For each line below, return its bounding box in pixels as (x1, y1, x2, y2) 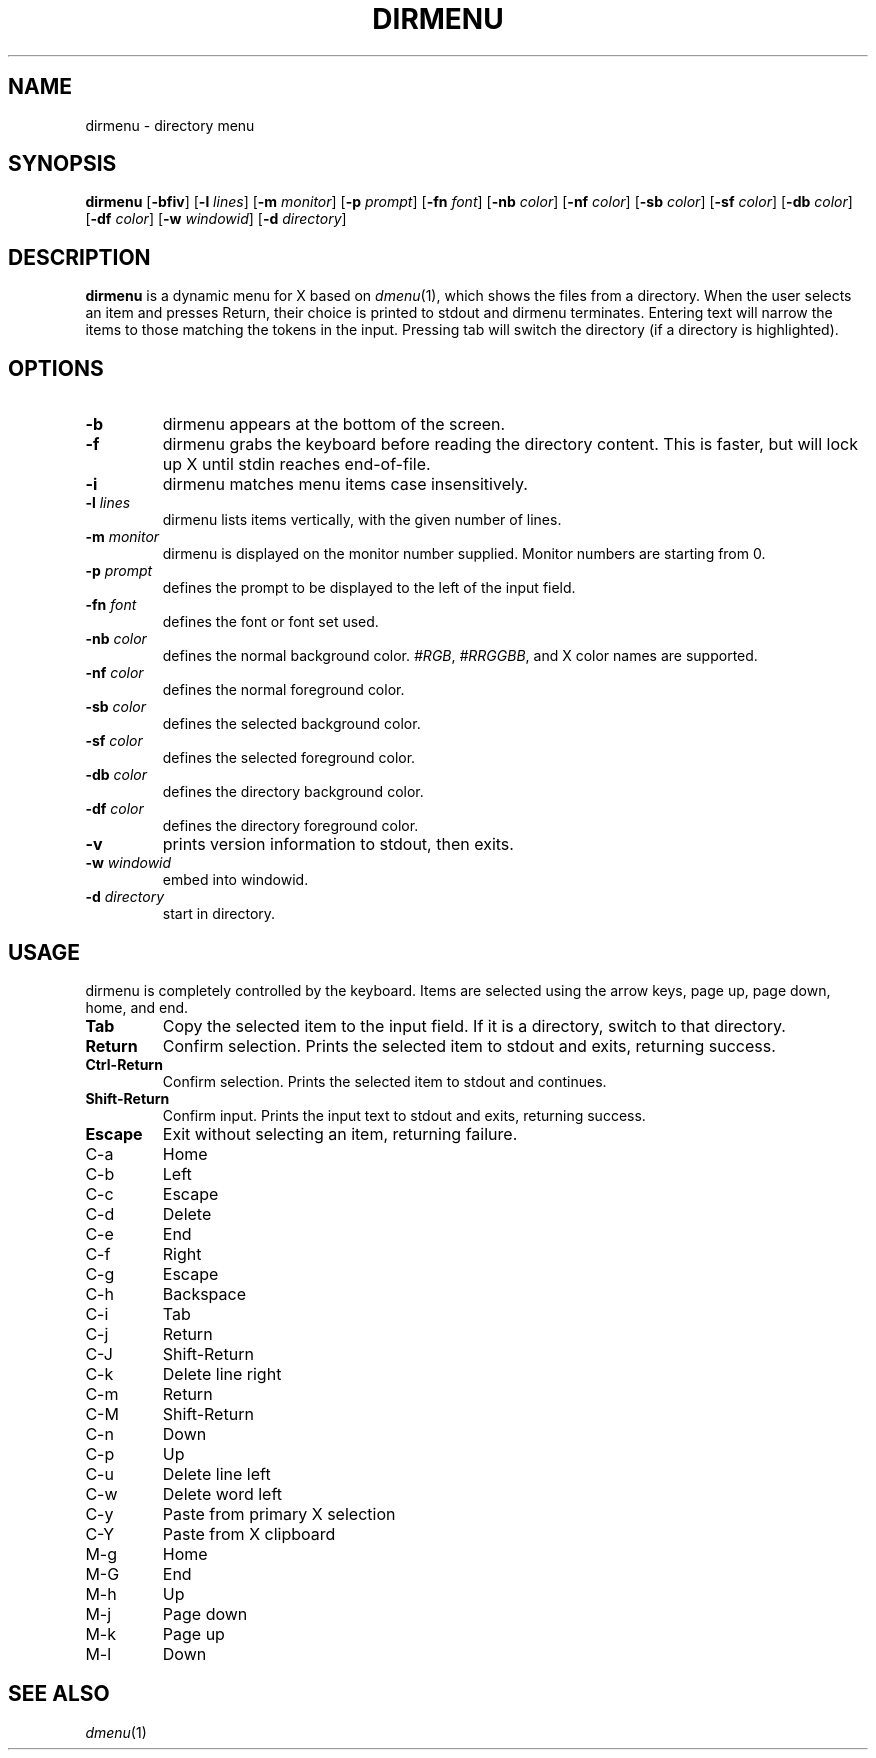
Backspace (162, 1283, 247, 1304)
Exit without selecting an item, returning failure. (162, 1123, 518, 1144)
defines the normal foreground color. (162, 681, 405, 699)
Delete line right (162, 1363, 282, 1384)
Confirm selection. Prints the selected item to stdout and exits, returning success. (162, 1035, 776, 1056)
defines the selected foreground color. (162, 749, 416, 767)
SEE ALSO (8, 1681, 110, 1707)
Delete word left (162, 1483, 283, 1504)
